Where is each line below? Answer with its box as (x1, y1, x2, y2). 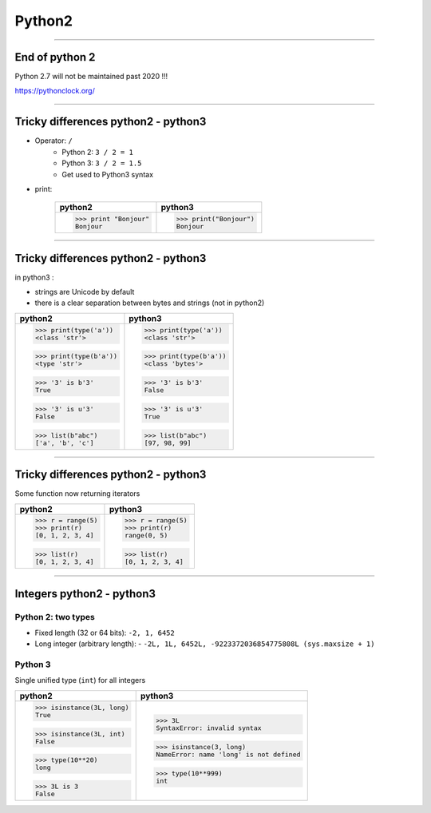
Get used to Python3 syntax (61, 169, 154, 179)
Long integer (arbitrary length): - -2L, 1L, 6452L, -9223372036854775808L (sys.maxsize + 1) (34, 639, 375, 648)
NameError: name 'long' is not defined (156, 750, 301, 759)
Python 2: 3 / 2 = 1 (61, 147, 133, 157)
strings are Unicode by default (34, 288, 135, 296)
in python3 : (14, 272, 55, 282)
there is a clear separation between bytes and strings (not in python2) (34, 298, 265, 307)
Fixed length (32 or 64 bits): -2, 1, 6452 (34, 628, 175, 637)
